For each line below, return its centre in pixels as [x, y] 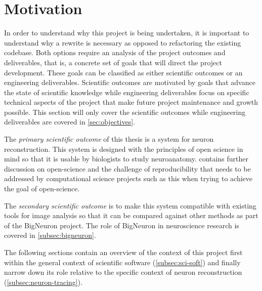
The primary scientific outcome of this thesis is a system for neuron [109, 139]
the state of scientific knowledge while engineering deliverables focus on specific [127, 92]
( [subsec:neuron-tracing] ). [43, 282]
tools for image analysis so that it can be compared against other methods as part [131, 215]
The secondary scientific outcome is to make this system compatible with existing [130, 205]
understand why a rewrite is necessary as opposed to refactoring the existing [123, 42]
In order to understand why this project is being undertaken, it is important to [127, 33]
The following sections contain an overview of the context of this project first [123, 252]
